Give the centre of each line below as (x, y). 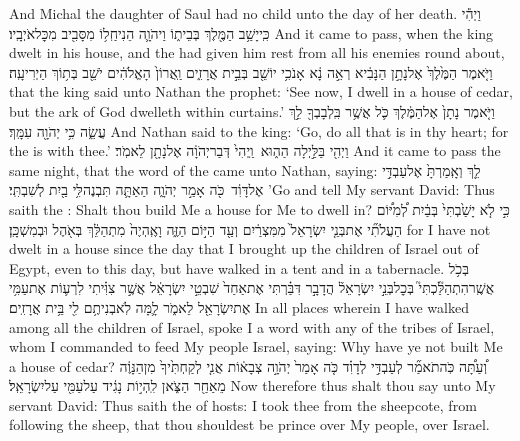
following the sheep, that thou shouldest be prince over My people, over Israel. (249, 424)
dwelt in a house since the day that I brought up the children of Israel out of (244, 248)
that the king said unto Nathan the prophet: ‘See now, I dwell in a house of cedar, (261, 91)
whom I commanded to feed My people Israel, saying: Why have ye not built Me (256, 346)
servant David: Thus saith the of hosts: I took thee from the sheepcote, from (243, 404)
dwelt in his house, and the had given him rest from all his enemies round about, (257, 52)
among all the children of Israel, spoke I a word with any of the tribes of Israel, (252, 326)
